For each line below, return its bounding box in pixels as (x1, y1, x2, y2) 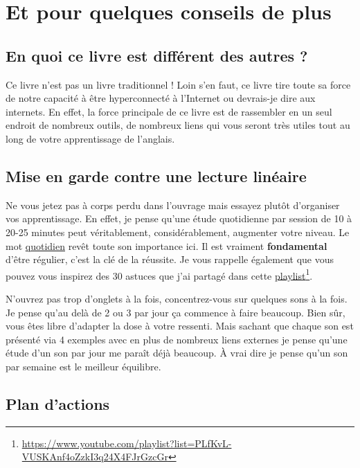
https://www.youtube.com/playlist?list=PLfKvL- (21, 435, 232, 450)
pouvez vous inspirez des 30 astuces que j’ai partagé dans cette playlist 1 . (6, 266, 313, 282)
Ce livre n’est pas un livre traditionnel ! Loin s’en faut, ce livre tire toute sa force (6, 77, 351, 91)
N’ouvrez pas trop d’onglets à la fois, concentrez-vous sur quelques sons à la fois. (6, 291, 348, 305)
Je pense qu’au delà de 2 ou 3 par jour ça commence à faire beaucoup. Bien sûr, (6, 305, 345, 319)
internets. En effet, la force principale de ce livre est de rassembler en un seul (6, 104, 332, 118)
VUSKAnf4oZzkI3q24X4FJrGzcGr (21, 449, 168, 464)
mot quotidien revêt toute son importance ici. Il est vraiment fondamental (6, 238, 327, 253)
